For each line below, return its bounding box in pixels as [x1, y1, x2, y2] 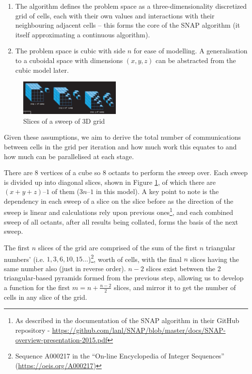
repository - [15, 325, 50, 335]
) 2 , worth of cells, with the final [88, 252, 182, 264]
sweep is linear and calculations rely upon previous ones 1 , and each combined [4, 206, 234, 217]
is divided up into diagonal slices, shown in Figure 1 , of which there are [4, 177, 216, 187]
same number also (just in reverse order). [4, 263, 126, 273]
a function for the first [4, 282, 70, 292]
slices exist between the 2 [146, 263, 221, 273]
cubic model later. [15, 65, 69, 75]
